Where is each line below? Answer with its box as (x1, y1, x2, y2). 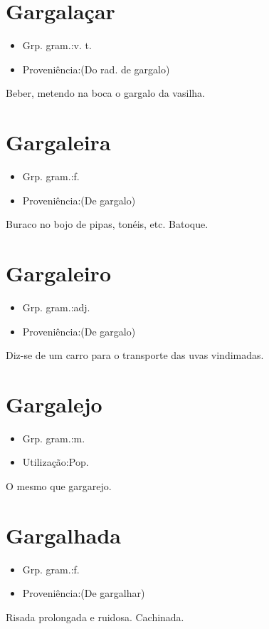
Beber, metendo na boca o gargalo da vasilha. (6, 85, 205, 100)
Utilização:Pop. (22, 454, 89, 469)
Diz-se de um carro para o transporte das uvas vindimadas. (6, 348, 264, 363)
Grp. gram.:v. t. (22, 38, 92, 53)
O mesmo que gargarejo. (6, 479, 112, 494)
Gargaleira (6, 128, 111, 157)
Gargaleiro (6, 259, 111, 287)
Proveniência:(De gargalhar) (22, 586, 145, 601)
